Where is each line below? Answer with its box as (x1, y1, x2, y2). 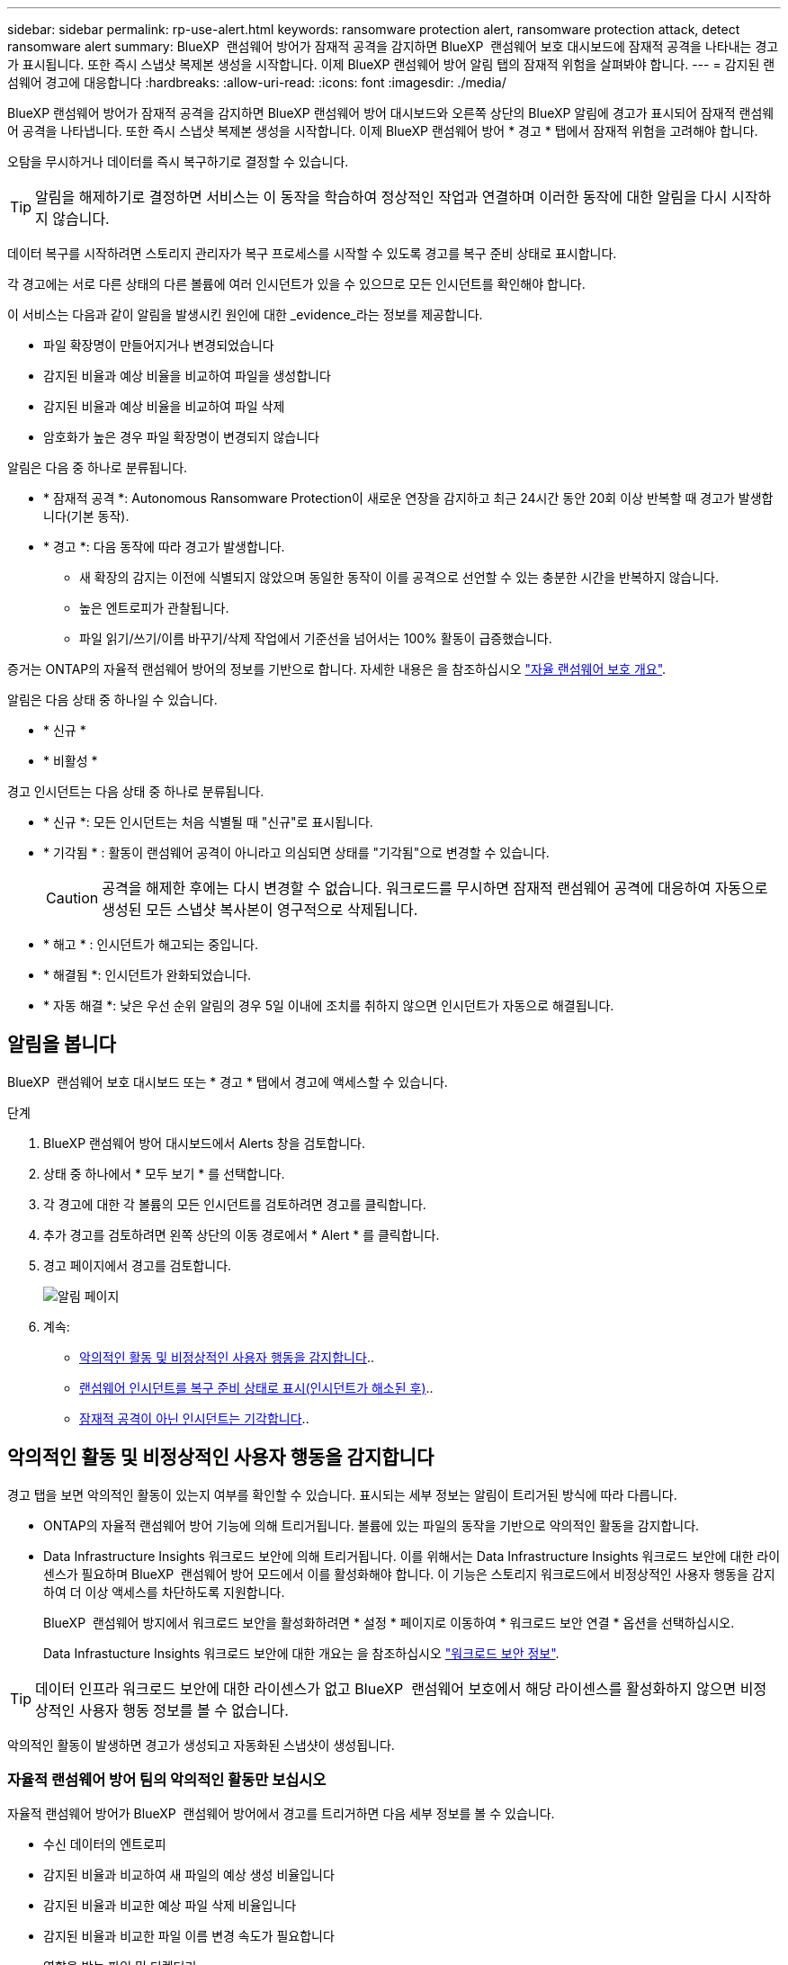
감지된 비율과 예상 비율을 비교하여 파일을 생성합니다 (43, 368, 331, 383)
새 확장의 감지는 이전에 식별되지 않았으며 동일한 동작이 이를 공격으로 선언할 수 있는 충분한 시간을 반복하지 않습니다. (79, 570, 720, 585)
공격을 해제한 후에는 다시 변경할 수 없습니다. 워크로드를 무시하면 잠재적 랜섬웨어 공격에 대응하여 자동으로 (102, 879, 768, 897)
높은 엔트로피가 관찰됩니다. (79, 600, 229, 615)
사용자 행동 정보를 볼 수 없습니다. (78, 1700, 289, 1719)
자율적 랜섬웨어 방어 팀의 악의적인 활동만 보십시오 (7, 1771, 327, 1790)
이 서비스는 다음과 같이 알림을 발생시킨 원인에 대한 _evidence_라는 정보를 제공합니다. (7, 307, 483, 322)
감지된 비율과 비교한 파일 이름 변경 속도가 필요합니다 (43, 1928, 335, 1944)
